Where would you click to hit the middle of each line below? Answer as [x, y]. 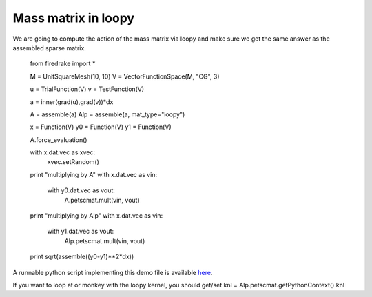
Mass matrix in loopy [73, 18]
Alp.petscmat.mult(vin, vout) [105, 240]
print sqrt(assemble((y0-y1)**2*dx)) [82, 257]
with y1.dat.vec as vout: [81, 232]
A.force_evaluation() [59, 140]
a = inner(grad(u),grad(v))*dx [72, 102]
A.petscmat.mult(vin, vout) [102, 200]
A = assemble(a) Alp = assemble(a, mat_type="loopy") [107, 114]
